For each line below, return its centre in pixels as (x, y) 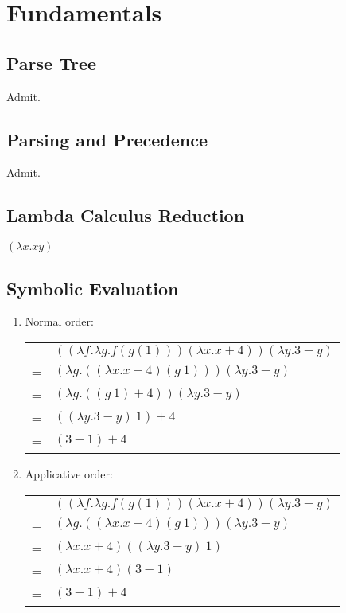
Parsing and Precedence (107, 139)
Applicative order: (69, 473)
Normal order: (59, 321)
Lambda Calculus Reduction (126, 215)
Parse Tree (52, 62)
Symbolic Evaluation (93, 288)
